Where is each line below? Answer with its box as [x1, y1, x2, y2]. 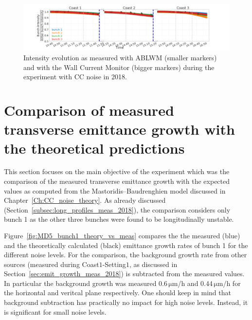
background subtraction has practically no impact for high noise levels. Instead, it [4, 297, 248, 307]
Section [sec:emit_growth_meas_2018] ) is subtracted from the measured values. [4, 268, 245, 279]
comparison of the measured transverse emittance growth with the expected [4, 176, 230, 186]
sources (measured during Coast [4, 259, 99, 269]
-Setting [102, 259, 126, 269]
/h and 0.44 [178, 278, 213, 288]
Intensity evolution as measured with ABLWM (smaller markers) [23, 53, 217, 63]
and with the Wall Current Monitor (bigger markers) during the [23, 62, 215, 72]
